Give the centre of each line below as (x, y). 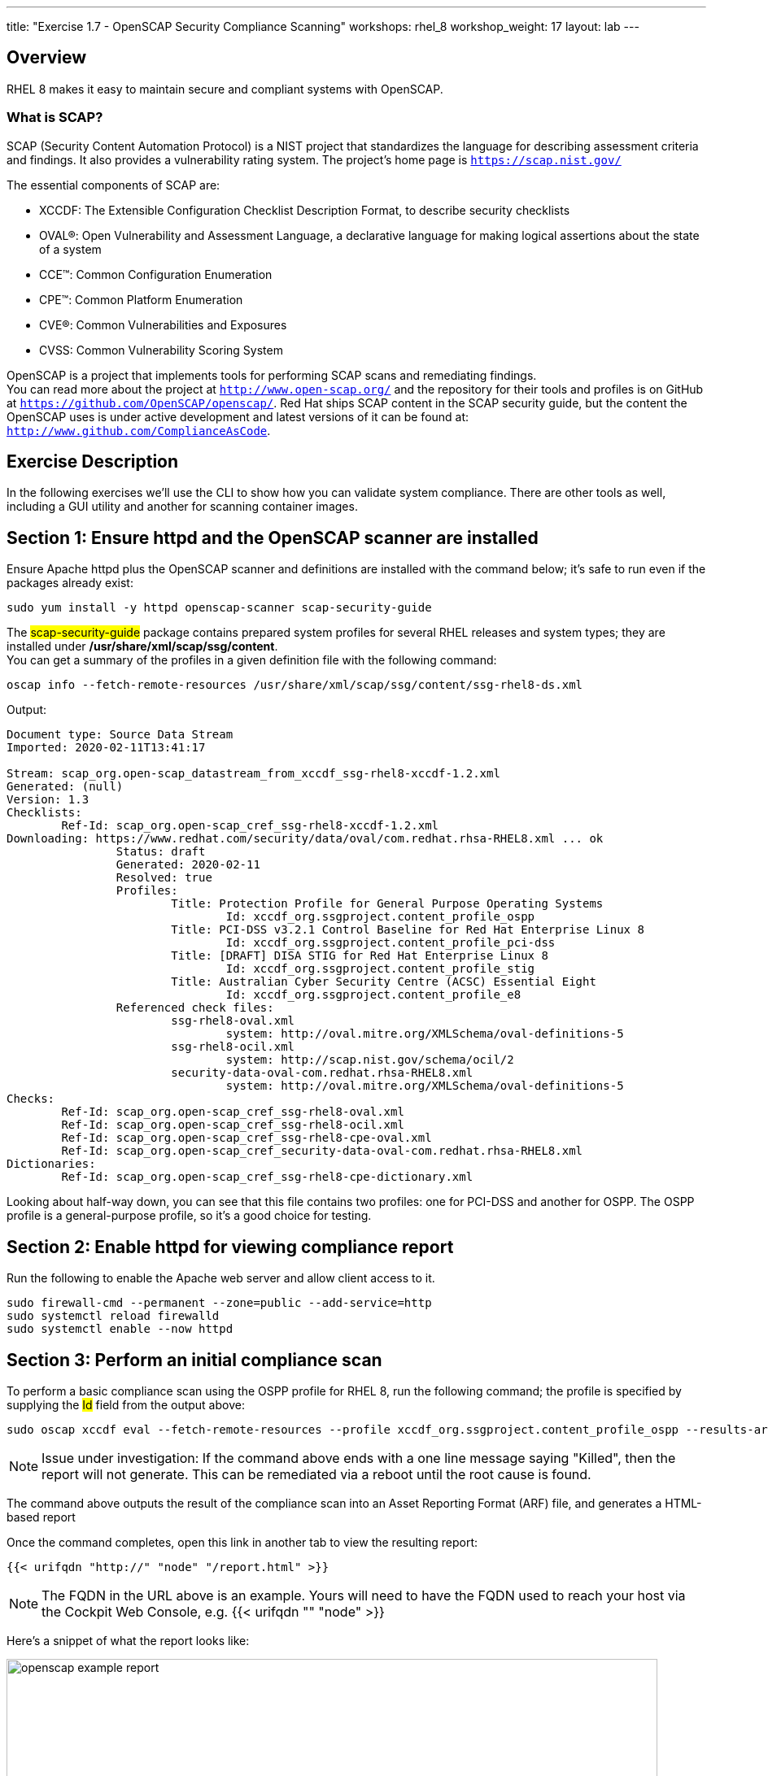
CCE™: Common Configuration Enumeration (156, 274)
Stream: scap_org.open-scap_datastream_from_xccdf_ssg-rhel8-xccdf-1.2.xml (253, 774)
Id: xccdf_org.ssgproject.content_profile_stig (380, 969)
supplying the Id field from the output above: (126, 1404)
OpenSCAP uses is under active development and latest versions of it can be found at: (238, 416)
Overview (47, 58)
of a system (70, 249)
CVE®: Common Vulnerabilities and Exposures (163, 324)
